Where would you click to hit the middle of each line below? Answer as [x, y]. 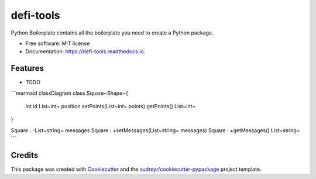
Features [27, 68]
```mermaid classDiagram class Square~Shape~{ [70, 93]
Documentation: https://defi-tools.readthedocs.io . [85, 51]
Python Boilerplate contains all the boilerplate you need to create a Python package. [112, 33]
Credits [25, 155]
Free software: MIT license [58, 43]
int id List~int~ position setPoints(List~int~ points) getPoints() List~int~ [111, 106]
